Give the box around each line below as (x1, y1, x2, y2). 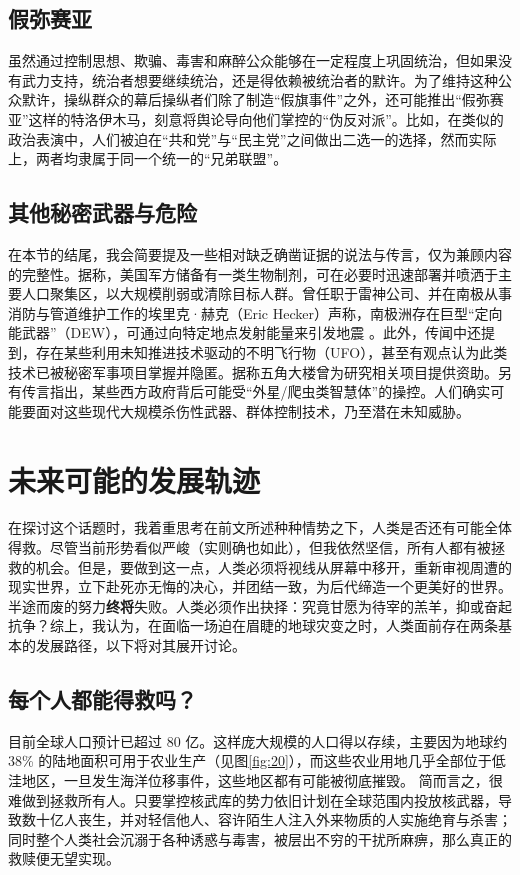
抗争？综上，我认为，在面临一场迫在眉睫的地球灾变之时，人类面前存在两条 (8, 615, 498, 636)
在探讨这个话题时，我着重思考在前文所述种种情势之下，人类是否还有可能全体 (8, 517, 512, 538)
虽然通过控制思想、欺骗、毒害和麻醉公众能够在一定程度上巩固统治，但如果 (8, 50, 498, 71)
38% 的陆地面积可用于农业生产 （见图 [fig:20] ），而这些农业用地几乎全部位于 (8, 750, 492, 771)
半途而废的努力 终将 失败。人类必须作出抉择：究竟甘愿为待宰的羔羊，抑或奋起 (8, 595, 512, 616)
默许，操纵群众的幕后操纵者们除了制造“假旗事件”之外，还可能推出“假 (21, 89, 476, 110)
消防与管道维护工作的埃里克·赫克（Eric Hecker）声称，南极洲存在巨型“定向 (8, 302, 503, 323)
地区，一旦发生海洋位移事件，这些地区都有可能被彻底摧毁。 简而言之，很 (21, 769, 503, 790)
